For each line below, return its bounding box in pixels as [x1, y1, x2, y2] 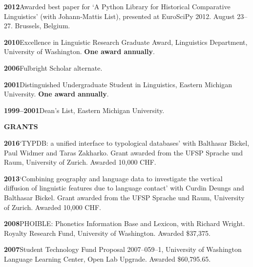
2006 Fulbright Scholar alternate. [4, 62, 103, 73]
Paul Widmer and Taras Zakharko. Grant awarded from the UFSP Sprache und [4, 147, 243, 157]
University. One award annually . [4, 89, 109, 99]
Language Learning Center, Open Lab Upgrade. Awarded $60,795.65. [4, 253, 211, 264]
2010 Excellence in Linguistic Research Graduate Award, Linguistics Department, [4, 37, 248, 47]
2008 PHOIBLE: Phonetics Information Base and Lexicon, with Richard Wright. [4, 218, 245, 229]
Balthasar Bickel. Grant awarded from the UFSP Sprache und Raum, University [4, 192, 245, 202]
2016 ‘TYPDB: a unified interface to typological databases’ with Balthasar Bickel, [4, 137, 250, 148]
